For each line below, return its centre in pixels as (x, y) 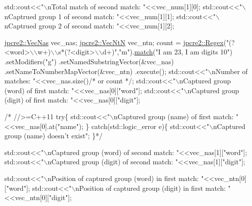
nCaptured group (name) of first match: (174, 116)
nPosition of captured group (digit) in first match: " (153, 188)
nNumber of (230, 71)
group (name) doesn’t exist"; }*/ (53, 136)
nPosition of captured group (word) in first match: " (126, 178)
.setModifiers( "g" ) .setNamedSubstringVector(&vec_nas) (89, 61)
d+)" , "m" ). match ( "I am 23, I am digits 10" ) (168, 52)
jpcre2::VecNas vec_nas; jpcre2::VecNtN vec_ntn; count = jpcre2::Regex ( (115, 42)
